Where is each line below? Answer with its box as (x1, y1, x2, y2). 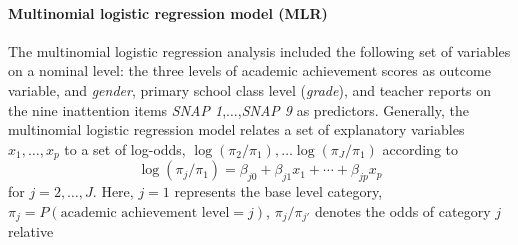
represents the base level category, (174, 181, 383, 202)
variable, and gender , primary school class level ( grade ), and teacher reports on (8, 79, 492, 100)
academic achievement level (60, 205, 230, 220)
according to (382, 138, 459, 159)
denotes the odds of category (314, 200, 491, 221)
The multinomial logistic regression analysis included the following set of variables (8, 40, 511, 61)
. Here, (92, 181, 134, 202)
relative (8, 221, 54, 242)
